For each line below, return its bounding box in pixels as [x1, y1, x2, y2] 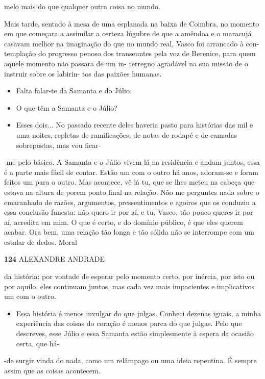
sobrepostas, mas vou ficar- [16, 139, 101, 150]
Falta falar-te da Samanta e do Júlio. [16, 85, 132, 96]
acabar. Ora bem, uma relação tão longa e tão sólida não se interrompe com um [4, 226, 254, 237]
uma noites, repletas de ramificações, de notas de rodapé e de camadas [16, 129, 237, 140]
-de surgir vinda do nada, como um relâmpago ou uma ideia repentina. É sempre [4, 355, 257, 366]
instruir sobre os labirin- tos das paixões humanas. [4, 68, 162, 79]
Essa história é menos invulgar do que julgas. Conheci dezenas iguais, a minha [16, 308, 261, 318]
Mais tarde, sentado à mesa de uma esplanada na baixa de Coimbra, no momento [4, 18, 259, 29]
